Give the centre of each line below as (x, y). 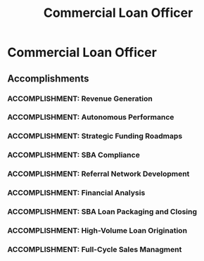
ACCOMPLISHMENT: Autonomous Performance (91, 117)
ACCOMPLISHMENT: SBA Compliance (74, 155)
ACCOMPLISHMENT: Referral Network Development (98, 174)
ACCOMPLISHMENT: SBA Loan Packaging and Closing (102, 212)
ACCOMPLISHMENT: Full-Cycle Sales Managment (95, 249)
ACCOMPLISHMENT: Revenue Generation (80, 98)
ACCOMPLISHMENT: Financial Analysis (76, 193)
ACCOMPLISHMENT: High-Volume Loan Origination (97, 230)
